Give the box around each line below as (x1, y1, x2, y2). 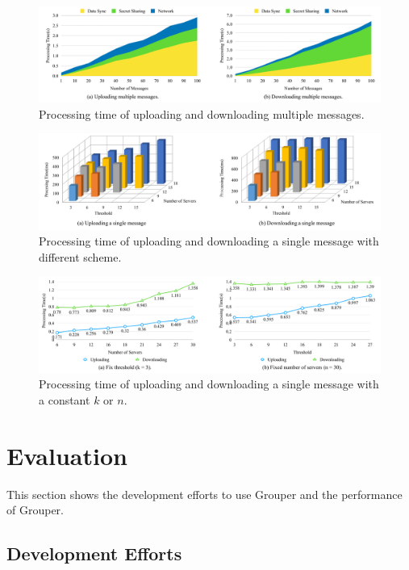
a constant (39, 391, 90, 408)
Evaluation (6, 438, 127, 472)
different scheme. (39, 248, 122, 265)
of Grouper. (6, 501, 64, 518)
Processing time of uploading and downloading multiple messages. (39, 105, 365, 122)
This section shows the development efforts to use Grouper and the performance (6, 485, 403, 502)
